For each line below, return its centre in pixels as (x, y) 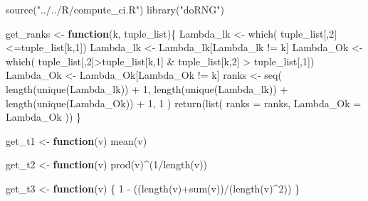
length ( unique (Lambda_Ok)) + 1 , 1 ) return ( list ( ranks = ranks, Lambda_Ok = (184, 103)
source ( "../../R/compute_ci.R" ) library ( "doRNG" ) (115, 9)
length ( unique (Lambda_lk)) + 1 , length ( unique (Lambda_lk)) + (147, 88)
